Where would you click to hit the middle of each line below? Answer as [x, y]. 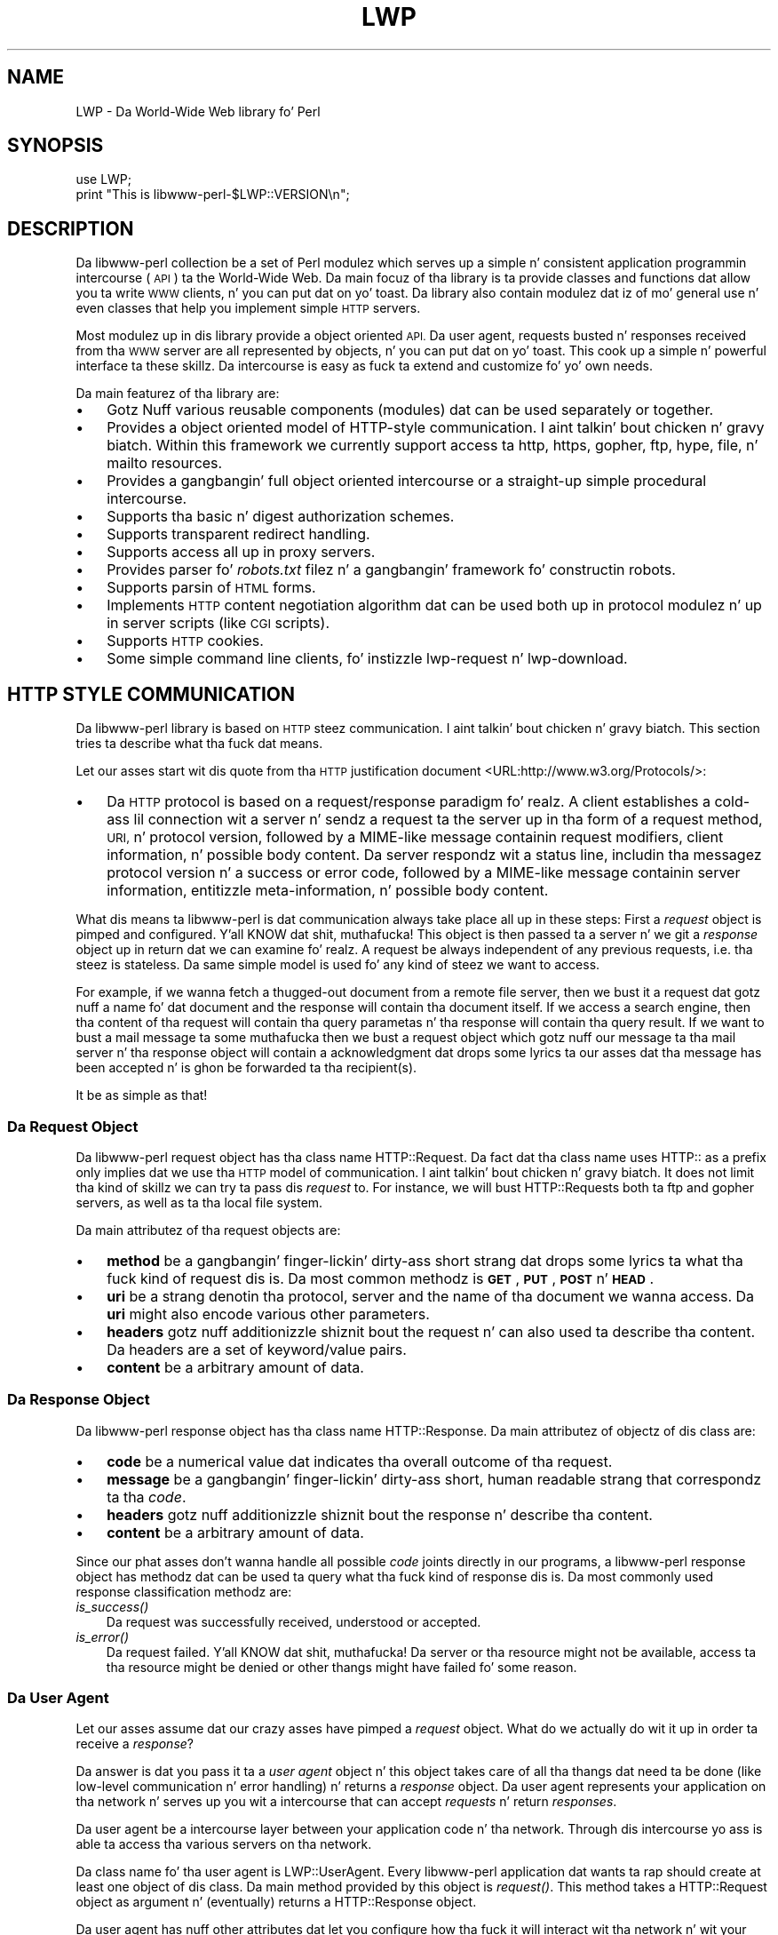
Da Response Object [79, 1400]
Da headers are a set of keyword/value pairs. [257, 1349]
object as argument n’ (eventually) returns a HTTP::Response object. [276, 1902]
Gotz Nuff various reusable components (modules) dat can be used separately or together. [410, 410]
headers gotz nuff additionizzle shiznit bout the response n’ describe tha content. [380, 1514]
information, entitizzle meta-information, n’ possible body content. [328, 891]
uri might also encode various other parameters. [268, 1314]
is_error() [103, 1636]
